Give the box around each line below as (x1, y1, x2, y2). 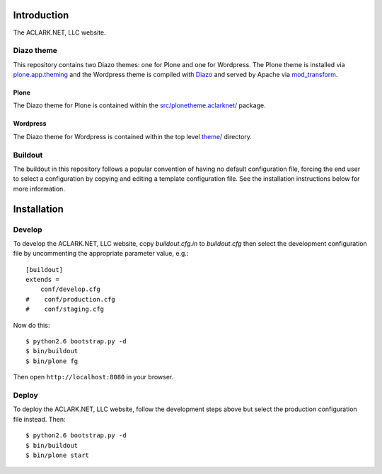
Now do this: (13, 321, 50, 329)
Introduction (13, 9, 69, 21)
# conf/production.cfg (25, 295, 116, 303)
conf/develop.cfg (40, 285, 100, 293)
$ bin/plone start (25, 451, 90, 459)
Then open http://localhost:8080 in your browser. (13, 373, 174, 381)
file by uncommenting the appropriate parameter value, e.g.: (13, 249, 189, 258)
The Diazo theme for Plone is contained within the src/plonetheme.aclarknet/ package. (13, 101, 266, 109)
